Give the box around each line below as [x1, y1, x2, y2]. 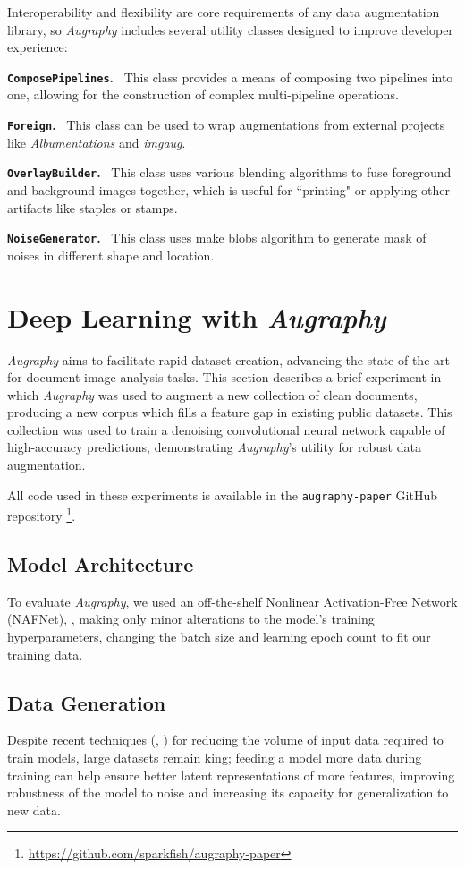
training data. [7, 644, 83, 663]
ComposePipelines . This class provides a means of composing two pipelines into [7, 67, 453, 86]
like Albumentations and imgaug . [7, 132, 186, 151]
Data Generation [7, 688, 166, 716]
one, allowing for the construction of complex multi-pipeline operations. [7, 85, 399, 104]
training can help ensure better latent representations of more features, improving [7, 765, 455, 784]
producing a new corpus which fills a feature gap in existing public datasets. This [7, 403, 452, 422]
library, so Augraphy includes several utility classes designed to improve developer [7, 20, 453, 38]
